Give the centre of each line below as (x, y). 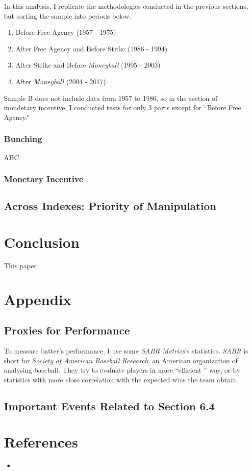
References (41, 442)
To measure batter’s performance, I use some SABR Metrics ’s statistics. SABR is (126, 351)
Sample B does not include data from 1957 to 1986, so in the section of (111, 98)
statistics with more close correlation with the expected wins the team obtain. (121, 379)
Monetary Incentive (44, 179)
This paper (20, 265)
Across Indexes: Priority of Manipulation (110, 206)
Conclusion (42, 242)
